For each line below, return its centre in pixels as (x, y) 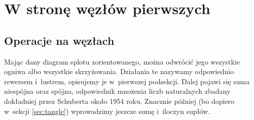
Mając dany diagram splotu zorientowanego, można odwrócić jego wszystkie (122, 61)
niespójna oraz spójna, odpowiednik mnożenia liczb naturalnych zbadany (117, 91)
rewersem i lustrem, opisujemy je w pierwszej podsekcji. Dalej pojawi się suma (127, 81)
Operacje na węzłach (59, 40)
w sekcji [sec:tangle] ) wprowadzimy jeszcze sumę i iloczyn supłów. (107, 111)
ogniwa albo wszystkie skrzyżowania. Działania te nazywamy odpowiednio (119, 71)
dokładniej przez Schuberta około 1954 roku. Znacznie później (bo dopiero (119, 101)
